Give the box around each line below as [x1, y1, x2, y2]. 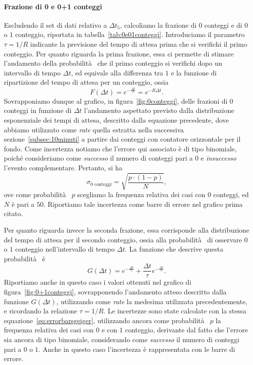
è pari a [11, 199, 35, 209]
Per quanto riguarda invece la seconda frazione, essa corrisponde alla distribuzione [4, 224, 250, 235]
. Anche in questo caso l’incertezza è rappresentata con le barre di [38, 344, 235, 354]
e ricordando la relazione [4, 306, 78, 316]
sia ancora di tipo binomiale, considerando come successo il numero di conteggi [4, 334, 239, 344]
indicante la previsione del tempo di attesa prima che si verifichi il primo [30, 38, 247, 49]
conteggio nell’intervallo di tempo [15, 244, 115, 254]
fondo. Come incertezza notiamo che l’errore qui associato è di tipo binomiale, [4, 143, 237, 153]
